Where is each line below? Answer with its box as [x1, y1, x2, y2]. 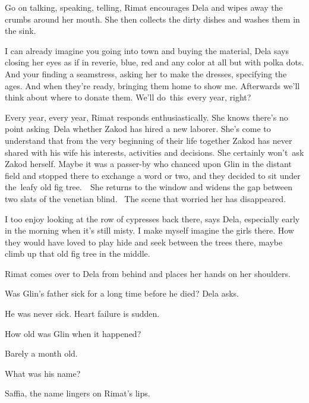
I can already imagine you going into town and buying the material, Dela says [5, 44, 289, 56]
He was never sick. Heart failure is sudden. [5, 307, 160, 320]
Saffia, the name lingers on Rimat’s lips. [5, 387, 150, 399]
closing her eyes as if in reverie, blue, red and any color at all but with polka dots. [5, 56, 304, 68]
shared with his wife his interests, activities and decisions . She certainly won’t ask [5, 146, 304, 158]
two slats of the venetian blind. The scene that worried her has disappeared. [5, 192, 286, 204]
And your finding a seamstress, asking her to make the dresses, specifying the [5, 67, 287, 80]
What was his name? [5, 367, 81, 379]
